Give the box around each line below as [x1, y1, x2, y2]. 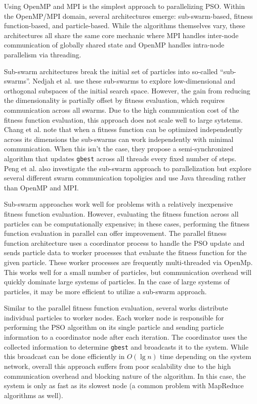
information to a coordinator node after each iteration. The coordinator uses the [4, 332, 248, 342]
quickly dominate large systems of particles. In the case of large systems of [4, 276, 230, 287]
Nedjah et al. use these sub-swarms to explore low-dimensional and [33, 76, 236, 86]
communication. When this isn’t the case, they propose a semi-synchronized [4, 143, 234, 154]
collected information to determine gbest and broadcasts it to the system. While [4, 341, 249, 352]
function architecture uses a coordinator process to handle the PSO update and [4, 237, 245, 248]
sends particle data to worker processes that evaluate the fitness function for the [4, 247, 247, 258]
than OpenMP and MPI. [4, 182, 79, 192]
